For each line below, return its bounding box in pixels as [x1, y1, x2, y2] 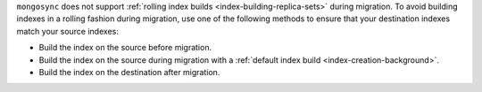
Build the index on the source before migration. [38, 42, 212, 53]
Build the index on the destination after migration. [38, 66, 220, 77]
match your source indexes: [16, 26, 120, 36]
